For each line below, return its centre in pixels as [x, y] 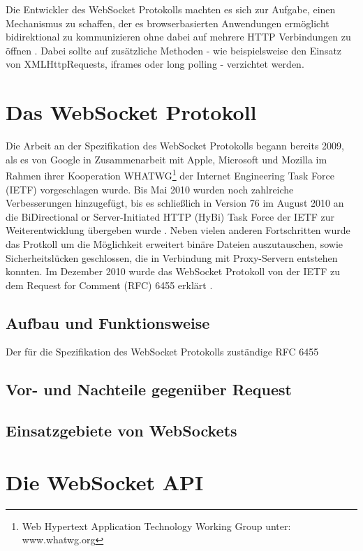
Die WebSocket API [105, 482]
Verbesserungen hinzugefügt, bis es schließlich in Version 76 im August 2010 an [175, 203]
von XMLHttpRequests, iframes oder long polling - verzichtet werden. [155, 64]
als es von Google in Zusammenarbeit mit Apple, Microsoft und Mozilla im [166, 159]
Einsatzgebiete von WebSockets [121, 431]
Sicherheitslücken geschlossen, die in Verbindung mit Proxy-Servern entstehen [172, 257]
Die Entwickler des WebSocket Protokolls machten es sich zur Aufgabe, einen [171, 9]
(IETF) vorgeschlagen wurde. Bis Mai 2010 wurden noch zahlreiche [150, 189]
